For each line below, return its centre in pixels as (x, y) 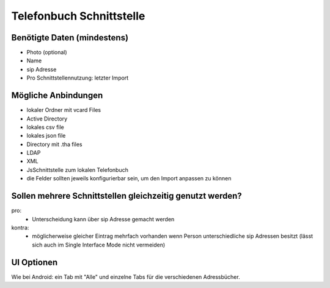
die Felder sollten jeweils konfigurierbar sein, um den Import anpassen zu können (129, 179)
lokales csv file (45, 127)
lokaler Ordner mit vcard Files (64, 110)
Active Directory (47, 119)
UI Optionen (35, 262)
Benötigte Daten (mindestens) (70, 38)
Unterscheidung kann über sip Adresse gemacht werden (103, 219)
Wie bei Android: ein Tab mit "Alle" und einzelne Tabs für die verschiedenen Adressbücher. (126, 277)
